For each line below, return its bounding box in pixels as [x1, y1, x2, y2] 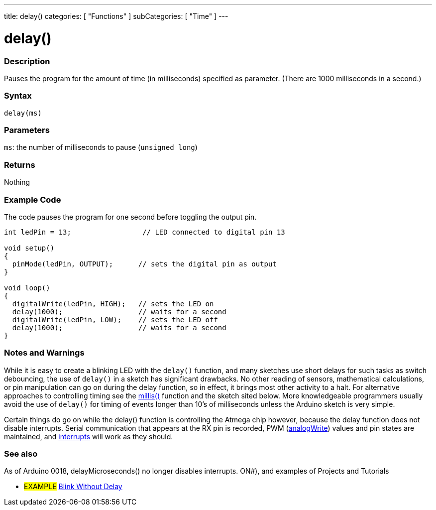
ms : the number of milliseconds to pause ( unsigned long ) [4, 143, 198, 152]
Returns [4, 159, 35, 170]
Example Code [4, 194, 61, 205]
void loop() [4, 283, 50, 292]
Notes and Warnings [4, 348, 85, 358]
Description [4, 56, 50, 66]
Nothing [4, 178, 30, 187]
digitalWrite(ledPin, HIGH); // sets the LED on [12, 299, 214, 308]
